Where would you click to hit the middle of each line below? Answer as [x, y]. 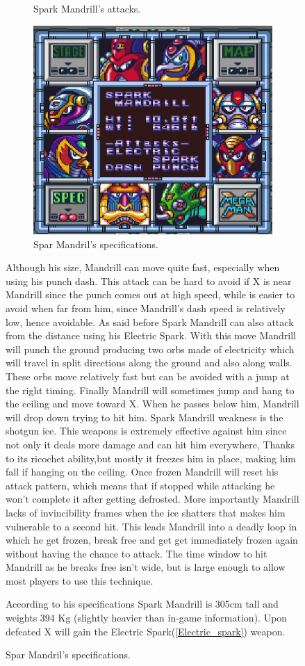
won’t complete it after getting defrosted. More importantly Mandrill [152, 499]
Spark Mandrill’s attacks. [87, 8]
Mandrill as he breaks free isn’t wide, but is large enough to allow [146, 567]
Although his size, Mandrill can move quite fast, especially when [143, 267]
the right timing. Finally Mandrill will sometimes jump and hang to [150, 390]
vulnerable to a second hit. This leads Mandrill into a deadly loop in [151, 526]
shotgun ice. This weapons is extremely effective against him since [146, 431]
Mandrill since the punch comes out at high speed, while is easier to [150, 294]
